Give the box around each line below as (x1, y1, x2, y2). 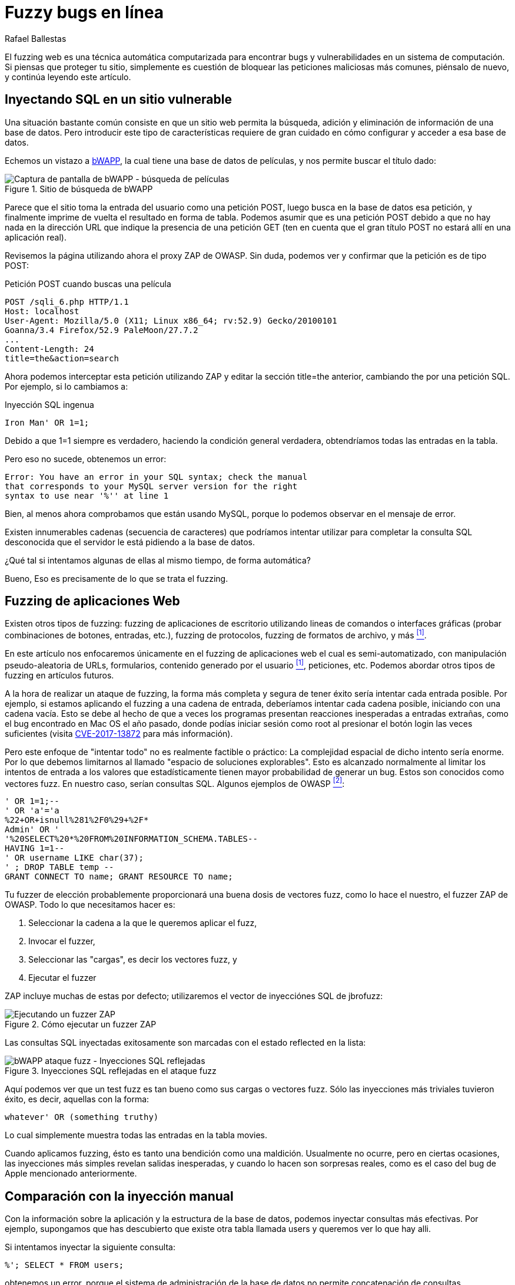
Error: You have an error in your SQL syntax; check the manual (5, 472, 308, 482)
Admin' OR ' (5, 825, 59, 835)
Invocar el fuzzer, (28, 936, 95, 947)
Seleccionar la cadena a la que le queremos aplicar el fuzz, (28, 918, 257, 928)
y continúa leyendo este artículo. (5, 71, 131, 82)
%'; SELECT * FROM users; (5, 1260, 124, 1270)
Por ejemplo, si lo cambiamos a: (5, 381, 128, 391)
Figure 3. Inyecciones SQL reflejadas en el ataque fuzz (5, 1066, 217, 1076)
